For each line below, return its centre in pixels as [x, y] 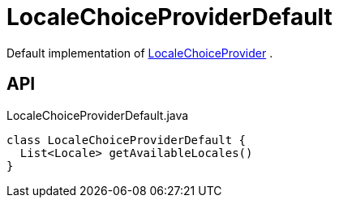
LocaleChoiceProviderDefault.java [98, 115]
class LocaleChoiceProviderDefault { [127, 140]
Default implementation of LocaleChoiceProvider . [140, 53]
